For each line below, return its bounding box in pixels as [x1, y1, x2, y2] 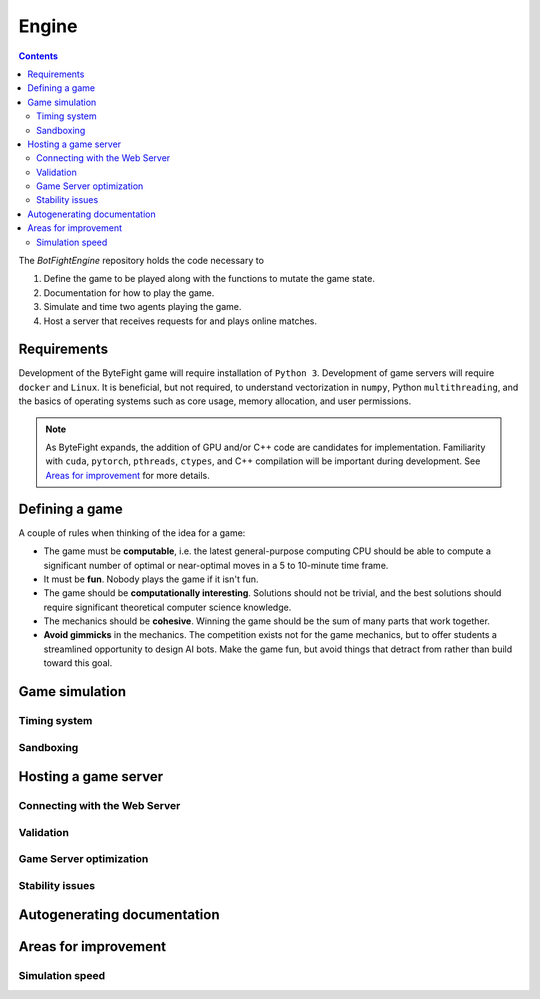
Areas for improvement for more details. [45, 469, 210, 481]
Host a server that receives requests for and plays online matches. [43, 315, 318, 327]
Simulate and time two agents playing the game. [43, 301, 242, 313]
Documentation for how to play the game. [43, 286, 215, 299]
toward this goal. [43, 657, 113, 669]
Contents [18, 50, 59, 62]
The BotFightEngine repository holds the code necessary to [18, 255, 265, 267]
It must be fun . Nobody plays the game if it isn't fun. [43, 573, 259, 585]
